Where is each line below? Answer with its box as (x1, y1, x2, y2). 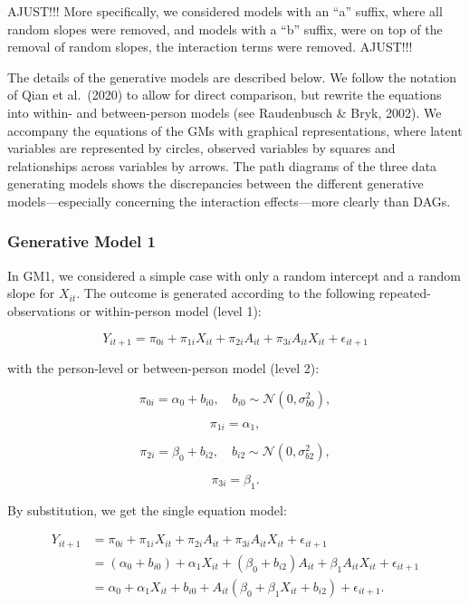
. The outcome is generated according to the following (76, 283, 376, 302)
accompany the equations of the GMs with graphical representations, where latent (7, 120, 463, 139)
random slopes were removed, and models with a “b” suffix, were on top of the (7, 19, 443, 38)
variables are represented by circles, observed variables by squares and (7, 139, 396, 158)
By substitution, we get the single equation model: (7, 500, 287, 519)
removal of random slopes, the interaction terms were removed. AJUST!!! (7, 37, 413, 56)
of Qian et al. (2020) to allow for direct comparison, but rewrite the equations (7, 85, 442, 104)
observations (7, 301, 76, 320)
